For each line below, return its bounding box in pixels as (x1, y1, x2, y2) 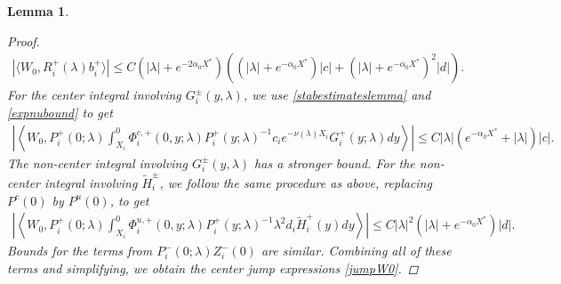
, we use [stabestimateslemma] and (243, 85, 431, 104)
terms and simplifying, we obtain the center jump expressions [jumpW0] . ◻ (7, 258, 419, 277)
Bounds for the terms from (7, 241, 153, 260)
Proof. (7, 31, 40, 50)
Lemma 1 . (7, 2, 69, 20)
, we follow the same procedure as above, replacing (159, 174, 432, 192)
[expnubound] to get (7, 102, 113, 121)
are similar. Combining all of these (260, 241, 452, 260)
